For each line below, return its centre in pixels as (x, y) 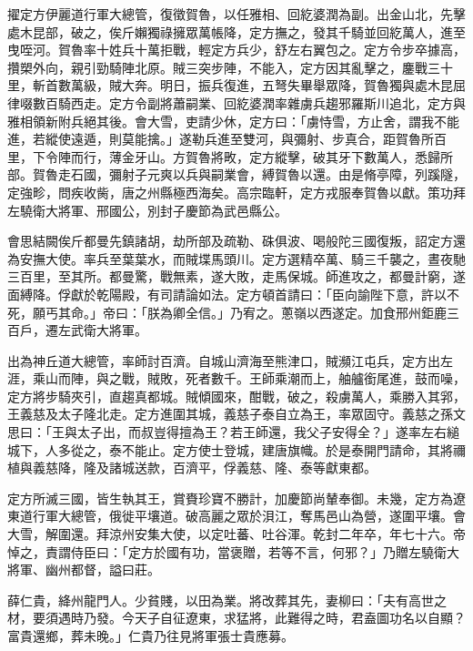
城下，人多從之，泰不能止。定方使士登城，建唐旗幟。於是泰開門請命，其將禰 (236, 449)
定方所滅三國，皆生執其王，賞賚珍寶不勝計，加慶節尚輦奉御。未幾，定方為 (230, 498)
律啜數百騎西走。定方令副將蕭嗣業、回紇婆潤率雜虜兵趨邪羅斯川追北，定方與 (236, 102)
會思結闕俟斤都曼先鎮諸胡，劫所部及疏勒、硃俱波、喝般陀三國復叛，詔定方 (230, 241)
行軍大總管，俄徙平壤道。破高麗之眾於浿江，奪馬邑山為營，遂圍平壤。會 (249, 516)
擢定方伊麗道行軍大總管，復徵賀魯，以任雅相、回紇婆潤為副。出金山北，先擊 (236, 14)
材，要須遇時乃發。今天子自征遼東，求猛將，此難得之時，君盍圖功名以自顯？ (236, 618)
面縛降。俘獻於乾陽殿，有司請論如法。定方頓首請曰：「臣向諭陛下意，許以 (227, 294)
